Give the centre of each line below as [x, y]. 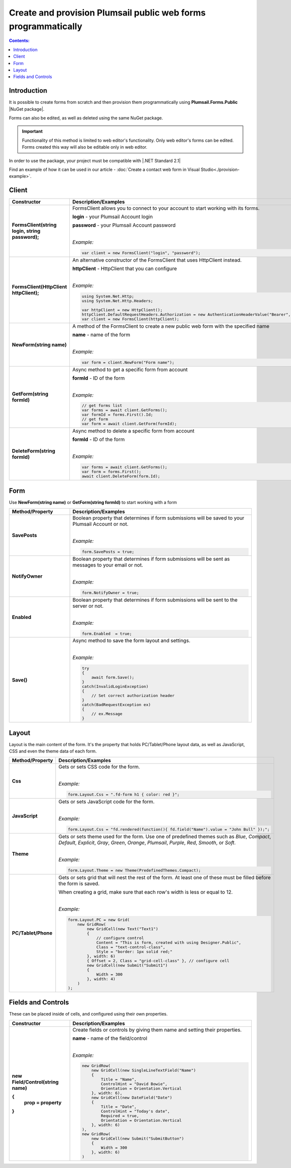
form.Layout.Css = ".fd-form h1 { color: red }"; [124, 794]
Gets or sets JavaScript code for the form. [106, 802]
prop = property [43, 1103]
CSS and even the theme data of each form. [53, 751]
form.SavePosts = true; [108, 552]
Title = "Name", [119, 1079]
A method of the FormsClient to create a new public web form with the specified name [171, 326]
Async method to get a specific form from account [130, 369]
